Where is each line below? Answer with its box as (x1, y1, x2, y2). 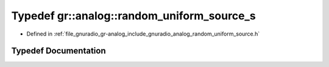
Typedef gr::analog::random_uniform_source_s (11, 9, 256, 22)
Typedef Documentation (11, 46, 106, 56)
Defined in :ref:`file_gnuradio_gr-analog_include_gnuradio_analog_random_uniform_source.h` (26, 30, 260, 37)
